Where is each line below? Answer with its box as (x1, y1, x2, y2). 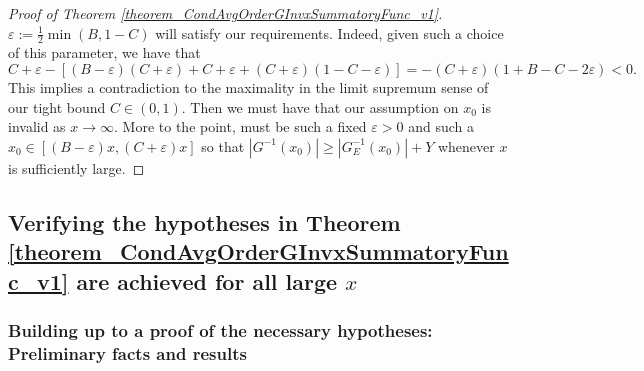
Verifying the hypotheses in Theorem (8, 206, 401, 237)
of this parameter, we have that (8, 42, 201, 63)
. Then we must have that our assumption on (181, 96, 459, 117)
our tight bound (8, 96, 106, 117)
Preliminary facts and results (8, 340, 247, 365)
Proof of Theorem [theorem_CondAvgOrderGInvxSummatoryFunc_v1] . (8, 3, 443, 23)
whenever (437, 135, 495, 156)
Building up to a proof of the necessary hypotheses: (8, 317, 433, 342)
